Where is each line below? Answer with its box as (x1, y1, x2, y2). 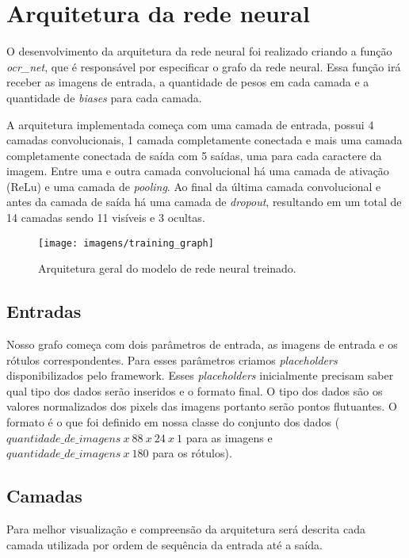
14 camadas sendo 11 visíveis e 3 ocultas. (6, 209, 205, 226)
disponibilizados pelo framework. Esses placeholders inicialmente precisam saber (6, 367, 394, 384)
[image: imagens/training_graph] (38, 237, 214, 249)
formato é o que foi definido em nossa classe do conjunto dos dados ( (6, 414, 340, 430)
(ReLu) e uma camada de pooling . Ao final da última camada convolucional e (6, 178, 381, 194)
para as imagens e (185, 429, 273, 445)
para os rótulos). (152, 445, 232, 461)
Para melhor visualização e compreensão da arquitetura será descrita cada (6, 521, 366, 537)
